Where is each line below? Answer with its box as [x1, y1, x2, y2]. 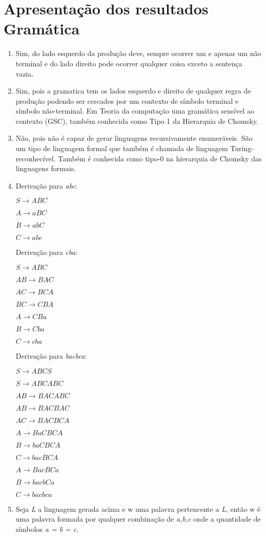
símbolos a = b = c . [15, 523, 79, 534]
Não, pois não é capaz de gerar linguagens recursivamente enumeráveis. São [15, 133, 253, 143]
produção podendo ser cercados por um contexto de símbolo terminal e [15, 95, 239, 106]
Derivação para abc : [15, 180, 77, 191]
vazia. [15, 68, 34, 79]
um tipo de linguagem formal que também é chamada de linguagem [15, 143, 228, 154]
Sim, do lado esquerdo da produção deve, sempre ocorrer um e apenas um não [15, 48, 261, 59]
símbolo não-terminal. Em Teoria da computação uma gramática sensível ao [15, 105, 255, 116]
